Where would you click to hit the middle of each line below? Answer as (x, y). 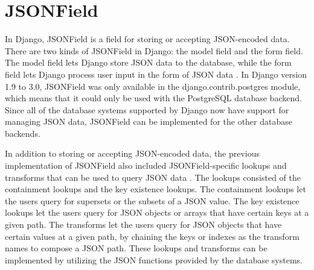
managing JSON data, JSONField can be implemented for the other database (149, 121)
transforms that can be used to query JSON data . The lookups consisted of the (153, 177)
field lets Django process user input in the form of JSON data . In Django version (156, 74)
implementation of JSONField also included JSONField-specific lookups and (146, 165)
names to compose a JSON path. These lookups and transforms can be (136, 248)
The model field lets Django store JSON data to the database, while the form (148, 62)
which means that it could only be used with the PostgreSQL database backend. (153, 98)
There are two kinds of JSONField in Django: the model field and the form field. (154, 50)
